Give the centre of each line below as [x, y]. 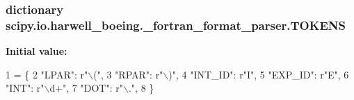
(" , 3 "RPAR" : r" [128, 74]
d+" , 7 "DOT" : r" [86, 88]
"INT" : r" [25, 88]
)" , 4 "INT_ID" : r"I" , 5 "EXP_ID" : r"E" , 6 [259, 74]
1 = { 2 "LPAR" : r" [47, 74]
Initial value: [37, 51]
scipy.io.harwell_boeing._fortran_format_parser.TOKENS [176, 25]
